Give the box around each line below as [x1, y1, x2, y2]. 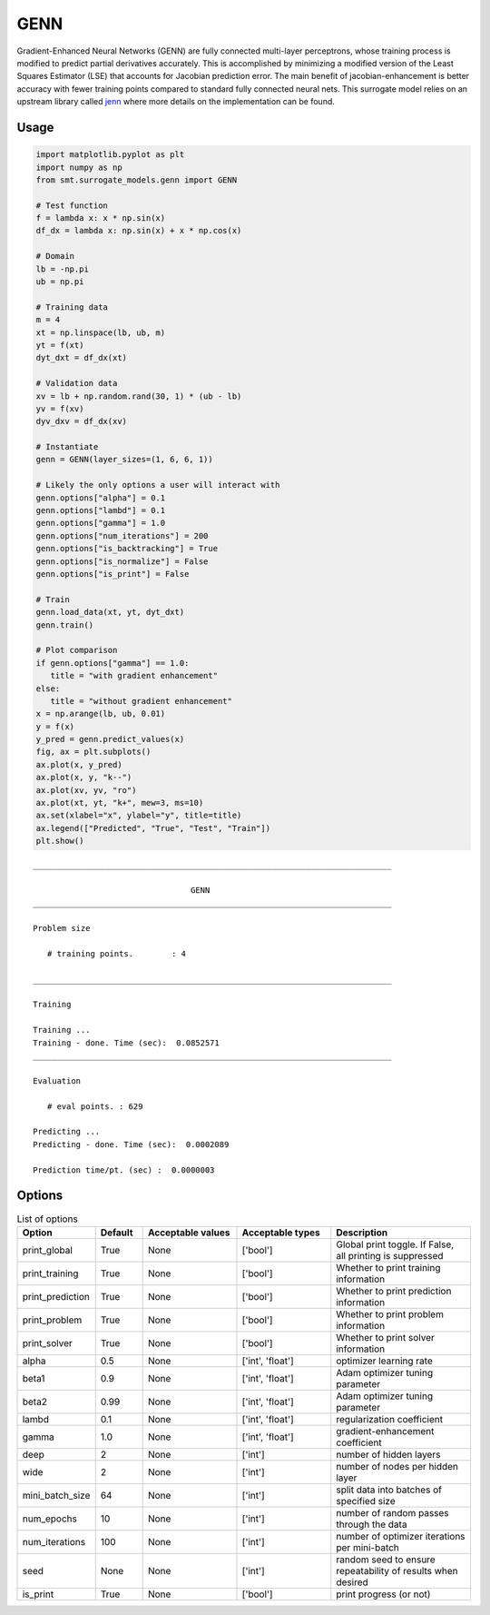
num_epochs [22, 1512, 77, 1525]
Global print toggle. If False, [336, 1238, 455, 1251]
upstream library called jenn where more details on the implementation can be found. [16, 96, 336, 107]
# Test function [35, 200, 109, 211]
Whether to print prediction [336, 1284, 452, 1297]
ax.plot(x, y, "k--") [35, 772, 132, 783]
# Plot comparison [35, 645, 118, 656]
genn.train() [35, 619, 94, 630]
